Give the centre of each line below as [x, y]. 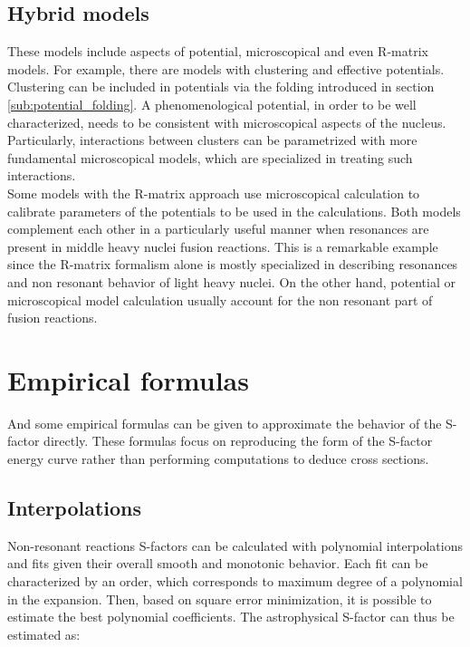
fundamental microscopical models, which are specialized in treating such [210, 157]
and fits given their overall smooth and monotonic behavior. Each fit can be [218, 563]
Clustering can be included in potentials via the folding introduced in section [221, 87]
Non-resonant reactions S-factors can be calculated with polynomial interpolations [235, 545]
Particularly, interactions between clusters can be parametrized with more [212, 140]
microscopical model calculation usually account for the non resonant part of [220, 299]
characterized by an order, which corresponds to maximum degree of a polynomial [235, 581]
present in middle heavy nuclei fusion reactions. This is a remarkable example [223, 246]
